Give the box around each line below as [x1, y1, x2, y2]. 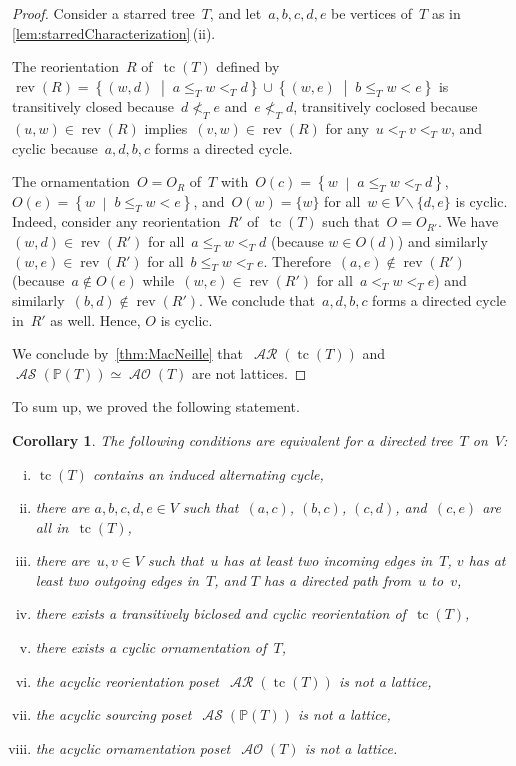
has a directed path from [263, 569, 412, 590]
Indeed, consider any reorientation [12, 211, 221, 232]
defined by [216, 56, 280, 77]
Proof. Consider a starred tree [12, 3, 195, 23]
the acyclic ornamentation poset [35, 737, 231, 758]
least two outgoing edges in [35, 569, 199, 590]
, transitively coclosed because [293, 96, 478, 117]
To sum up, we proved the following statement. [12, 396, 300, 417]
